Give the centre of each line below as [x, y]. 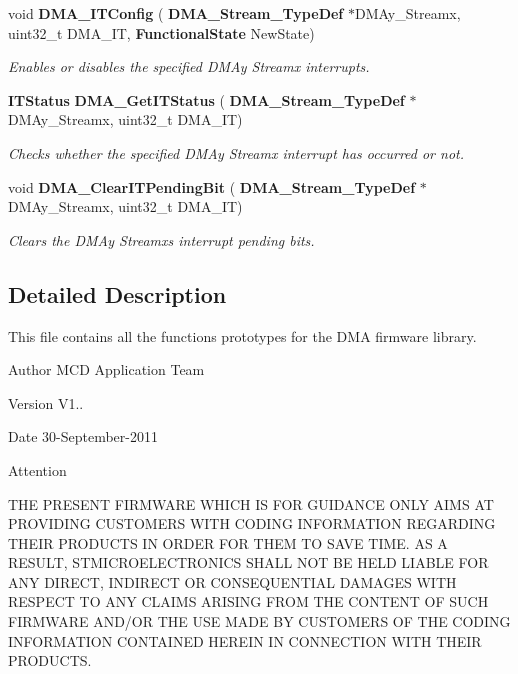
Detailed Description [117, 293]
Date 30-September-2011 [83, 436]
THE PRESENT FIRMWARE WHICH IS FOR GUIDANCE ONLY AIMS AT [251, 503]
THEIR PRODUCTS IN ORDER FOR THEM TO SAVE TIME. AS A [228, 542]
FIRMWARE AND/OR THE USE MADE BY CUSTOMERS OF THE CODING [259, 621]
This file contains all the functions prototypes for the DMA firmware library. [242, 335]
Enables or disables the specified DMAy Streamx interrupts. [189, 66]
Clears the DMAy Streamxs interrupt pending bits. [161, 239]
